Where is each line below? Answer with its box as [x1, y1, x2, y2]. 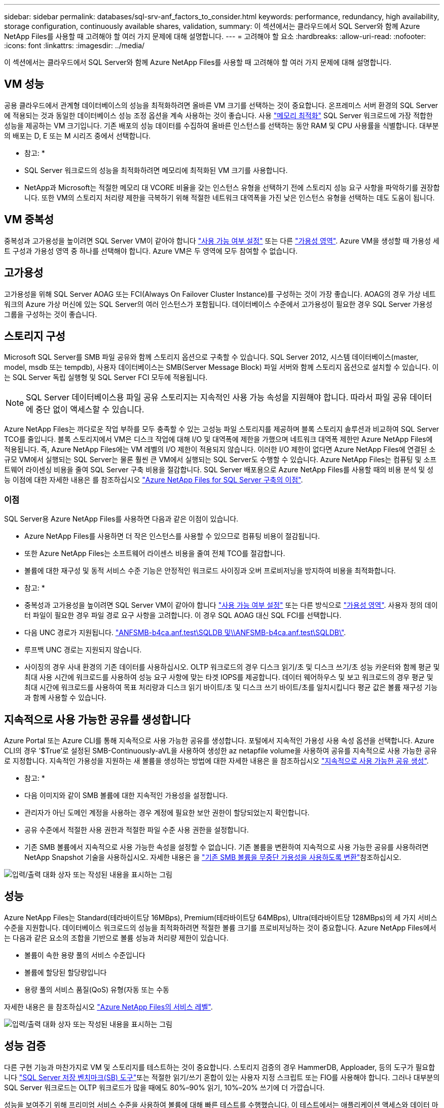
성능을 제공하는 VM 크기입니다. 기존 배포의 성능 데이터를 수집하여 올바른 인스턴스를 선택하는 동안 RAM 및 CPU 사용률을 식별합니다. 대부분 [4, 121, 439, 130]
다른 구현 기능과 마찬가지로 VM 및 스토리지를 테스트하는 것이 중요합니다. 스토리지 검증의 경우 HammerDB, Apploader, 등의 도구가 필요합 [4, 1062, 435, 1071]
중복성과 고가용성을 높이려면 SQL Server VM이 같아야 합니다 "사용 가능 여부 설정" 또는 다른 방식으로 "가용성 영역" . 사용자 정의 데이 [24, 601, 438, 610]
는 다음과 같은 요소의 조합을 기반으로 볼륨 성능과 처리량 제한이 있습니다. [4, 933, 229, 942]
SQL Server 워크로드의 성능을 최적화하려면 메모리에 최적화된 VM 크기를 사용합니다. [24, 165, 288, 175]
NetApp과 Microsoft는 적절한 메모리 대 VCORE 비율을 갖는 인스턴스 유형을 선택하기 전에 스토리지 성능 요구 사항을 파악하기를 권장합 [24, 183, 440, 192]
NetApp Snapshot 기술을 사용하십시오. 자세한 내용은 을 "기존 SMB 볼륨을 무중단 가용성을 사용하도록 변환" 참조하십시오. [24, 852, 401, 861]
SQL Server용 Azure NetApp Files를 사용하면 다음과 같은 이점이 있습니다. [4, 514, 239, 524]
